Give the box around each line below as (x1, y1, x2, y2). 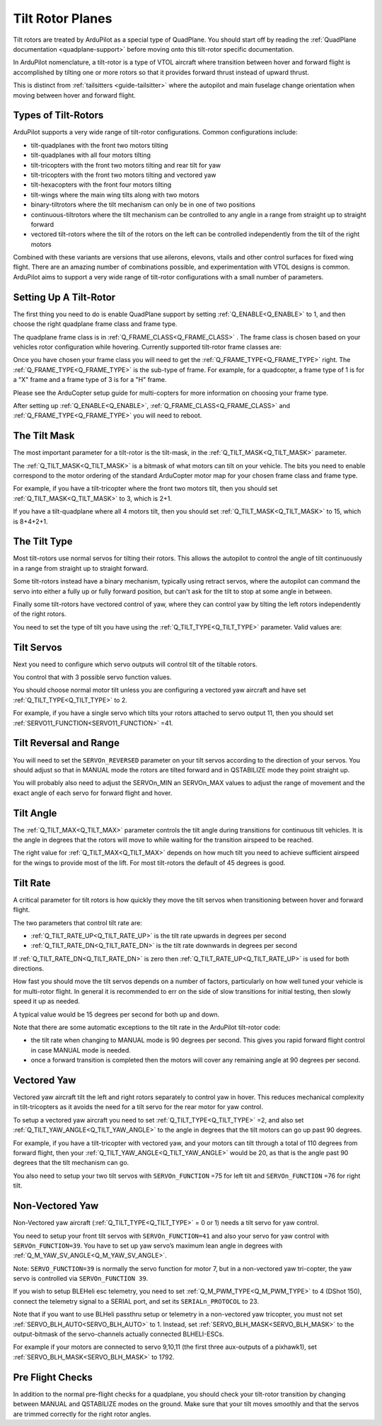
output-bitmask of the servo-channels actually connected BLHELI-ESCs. (13, 1330, 224, 1338)
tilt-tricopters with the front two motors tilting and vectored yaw (30, 170, 216, 179)
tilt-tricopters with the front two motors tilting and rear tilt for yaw (30, 161, 221, 169)
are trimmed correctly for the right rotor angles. (13, 1410, 151, 1418)
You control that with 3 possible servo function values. (13, 673, 172, 682)
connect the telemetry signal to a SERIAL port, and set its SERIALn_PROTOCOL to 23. (13, 1297, 260, 1305)
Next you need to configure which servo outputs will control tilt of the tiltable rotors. (13, 660, 257, 668)
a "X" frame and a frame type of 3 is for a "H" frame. (13, 376, 167, 384)
